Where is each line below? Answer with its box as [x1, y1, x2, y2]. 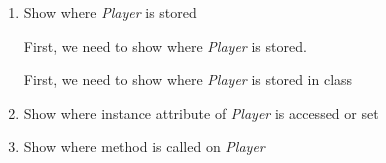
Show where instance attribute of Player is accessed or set [23, 102, 379, 123]
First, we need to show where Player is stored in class [23, 69, 353, 90]
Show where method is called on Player [23, 136, 265, 157]
